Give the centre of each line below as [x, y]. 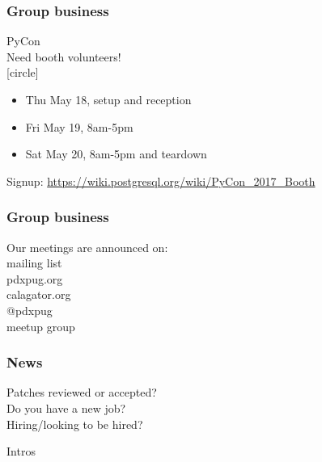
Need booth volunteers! [64, 56]
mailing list [34, 263]
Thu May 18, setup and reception [108, 99]
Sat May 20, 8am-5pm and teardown [116, 154]
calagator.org [39, 294]
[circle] [23, 72]
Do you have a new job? [66, 407]
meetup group [41, 326]
